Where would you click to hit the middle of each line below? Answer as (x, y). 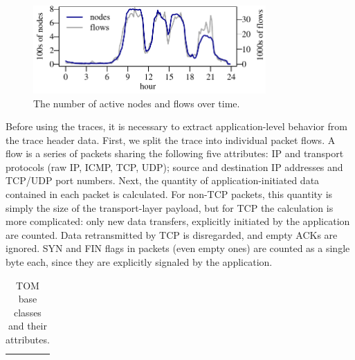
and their (27, 326)
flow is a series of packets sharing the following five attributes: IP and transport (175, 153)
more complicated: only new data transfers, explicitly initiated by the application (178, 221)
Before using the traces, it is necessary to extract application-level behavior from (176, 126)
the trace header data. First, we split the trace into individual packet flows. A (171, 139)
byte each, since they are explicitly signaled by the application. (139, 262)
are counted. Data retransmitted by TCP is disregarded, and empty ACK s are (172, 234)
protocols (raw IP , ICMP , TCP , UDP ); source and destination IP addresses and (174, 166)
